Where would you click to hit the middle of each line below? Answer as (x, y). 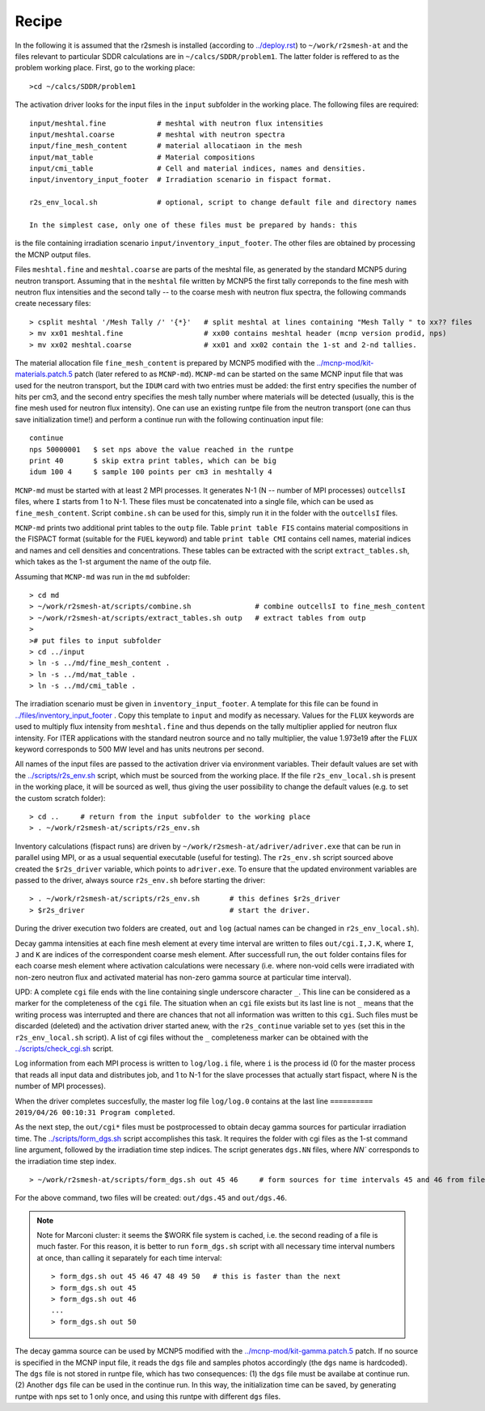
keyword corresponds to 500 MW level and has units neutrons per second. (139, 749)
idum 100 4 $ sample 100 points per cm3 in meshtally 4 (151, 472)
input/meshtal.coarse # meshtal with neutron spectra (157, 134)
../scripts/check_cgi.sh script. (64, 1049)
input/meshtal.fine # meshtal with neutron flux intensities (176, 123)
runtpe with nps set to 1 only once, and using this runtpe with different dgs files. (148, 1396)
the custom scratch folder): (60, 798)
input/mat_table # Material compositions (142, 157)
